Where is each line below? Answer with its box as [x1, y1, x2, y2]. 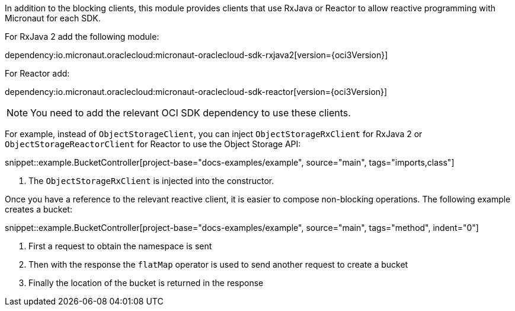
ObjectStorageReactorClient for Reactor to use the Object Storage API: [5, 139, 301, 149]
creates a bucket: [5, 204, 72, 214]
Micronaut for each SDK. [5, 13, 101, 23]
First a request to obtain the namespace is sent [28, 241, 212, 251]
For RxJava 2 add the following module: [5, 31, 159, 42]
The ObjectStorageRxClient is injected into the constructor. [28, 176, 274, 186]
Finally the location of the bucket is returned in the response [28, 278, 264, 288]
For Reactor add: [5, 68, 70, 78]
